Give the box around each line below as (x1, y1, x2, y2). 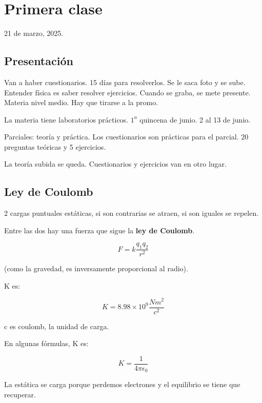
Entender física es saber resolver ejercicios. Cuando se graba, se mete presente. (4, 87, 251, 97)
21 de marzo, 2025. (4, 28, 64, 38)
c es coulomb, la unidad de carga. (4, 320, 109, 331)
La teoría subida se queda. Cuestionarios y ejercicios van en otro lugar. (4, 158, 227, 169)
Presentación (4, 53, 73, 69)
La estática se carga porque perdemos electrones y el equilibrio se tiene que (4, 379, 240, 390)
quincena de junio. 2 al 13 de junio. (139, 114, 251, 125)
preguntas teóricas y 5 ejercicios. (4, 141, 106, 152)
